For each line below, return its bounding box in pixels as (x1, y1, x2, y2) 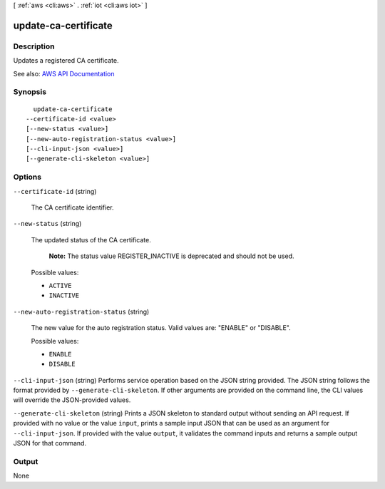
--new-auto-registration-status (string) (13, 307, 150, 316)
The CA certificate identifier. (31, 203, 114, 212)
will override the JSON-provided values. (13, 396, 131, 404)
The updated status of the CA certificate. (31, 235, 151, 244)
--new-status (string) (13, 220, 82, 228)
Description (13, 41, 55, 51)
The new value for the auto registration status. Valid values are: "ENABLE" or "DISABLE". (31, 324, 292, 332)
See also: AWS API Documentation (13, 69, 115, 78)
